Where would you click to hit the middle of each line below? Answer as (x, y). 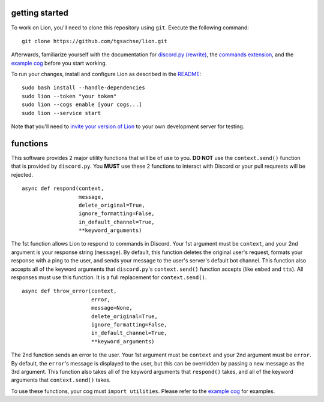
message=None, (112, 308)
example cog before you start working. (59, 63)
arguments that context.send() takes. (61, 380)
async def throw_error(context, (69, 291)
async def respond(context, (63, 188)
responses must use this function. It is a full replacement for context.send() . (109, 277)
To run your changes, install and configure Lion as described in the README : (106, 74)
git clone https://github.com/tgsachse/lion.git (94, 41)
